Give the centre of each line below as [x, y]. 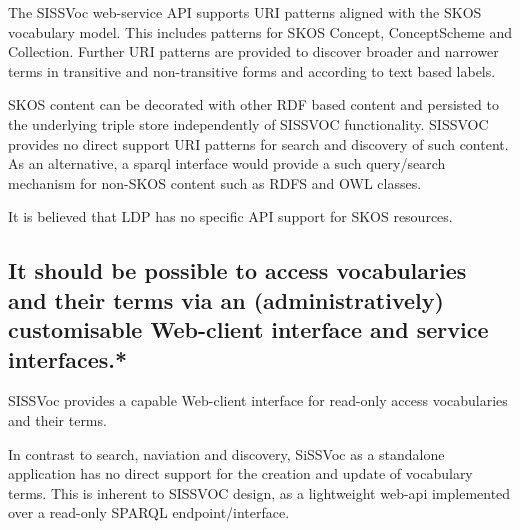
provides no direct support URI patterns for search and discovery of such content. [258, 143]
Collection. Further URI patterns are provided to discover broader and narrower [253, 51]
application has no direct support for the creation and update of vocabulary [240, 473]
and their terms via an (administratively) [226, 299]
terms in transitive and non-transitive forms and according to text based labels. [252, 70]
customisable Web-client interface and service [248, 329]
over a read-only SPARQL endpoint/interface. [149, 512]
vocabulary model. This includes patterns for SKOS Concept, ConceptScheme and [260, 31]
